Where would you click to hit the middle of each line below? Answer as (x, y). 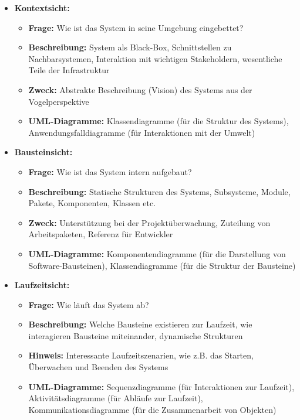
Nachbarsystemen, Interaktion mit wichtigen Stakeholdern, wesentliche (155, 58)
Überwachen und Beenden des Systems (98, 367)
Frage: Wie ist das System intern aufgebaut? (110, 171)
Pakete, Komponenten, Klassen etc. (92, 203)
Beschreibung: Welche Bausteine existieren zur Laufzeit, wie (140, 324)
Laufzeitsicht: (42, 285)
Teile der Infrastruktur (69, 70)
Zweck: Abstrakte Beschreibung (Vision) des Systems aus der (140, 89)
